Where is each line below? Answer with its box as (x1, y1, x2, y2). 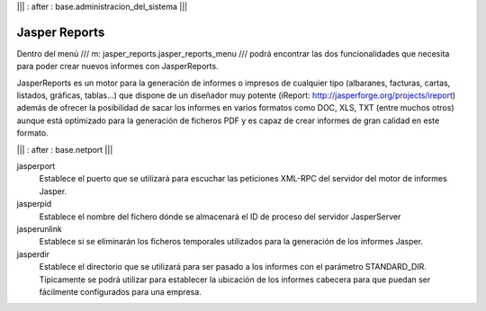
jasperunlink (16, 223, 62, 234)
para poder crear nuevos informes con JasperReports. (16, 61, 220, 72)
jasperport (16, 161, 56, 172)
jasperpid (16, 199, 52, 209)
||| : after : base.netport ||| (16, 144, 113, 155)
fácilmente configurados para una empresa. (39, 286, 202, 297)
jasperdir (16, 248, 49, 260)
